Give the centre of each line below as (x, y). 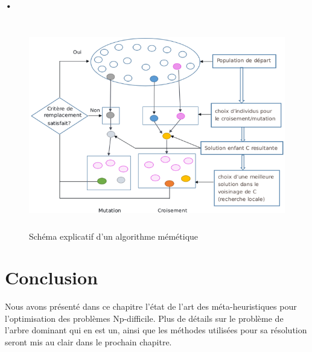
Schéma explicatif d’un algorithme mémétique (114, 236)
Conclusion (52, 277)
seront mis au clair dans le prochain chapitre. (88, 342)
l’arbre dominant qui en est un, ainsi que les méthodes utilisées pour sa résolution (156, 330)
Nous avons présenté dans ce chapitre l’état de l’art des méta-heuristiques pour (151, 306)
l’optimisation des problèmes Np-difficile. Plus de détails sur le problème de (144, 318)
